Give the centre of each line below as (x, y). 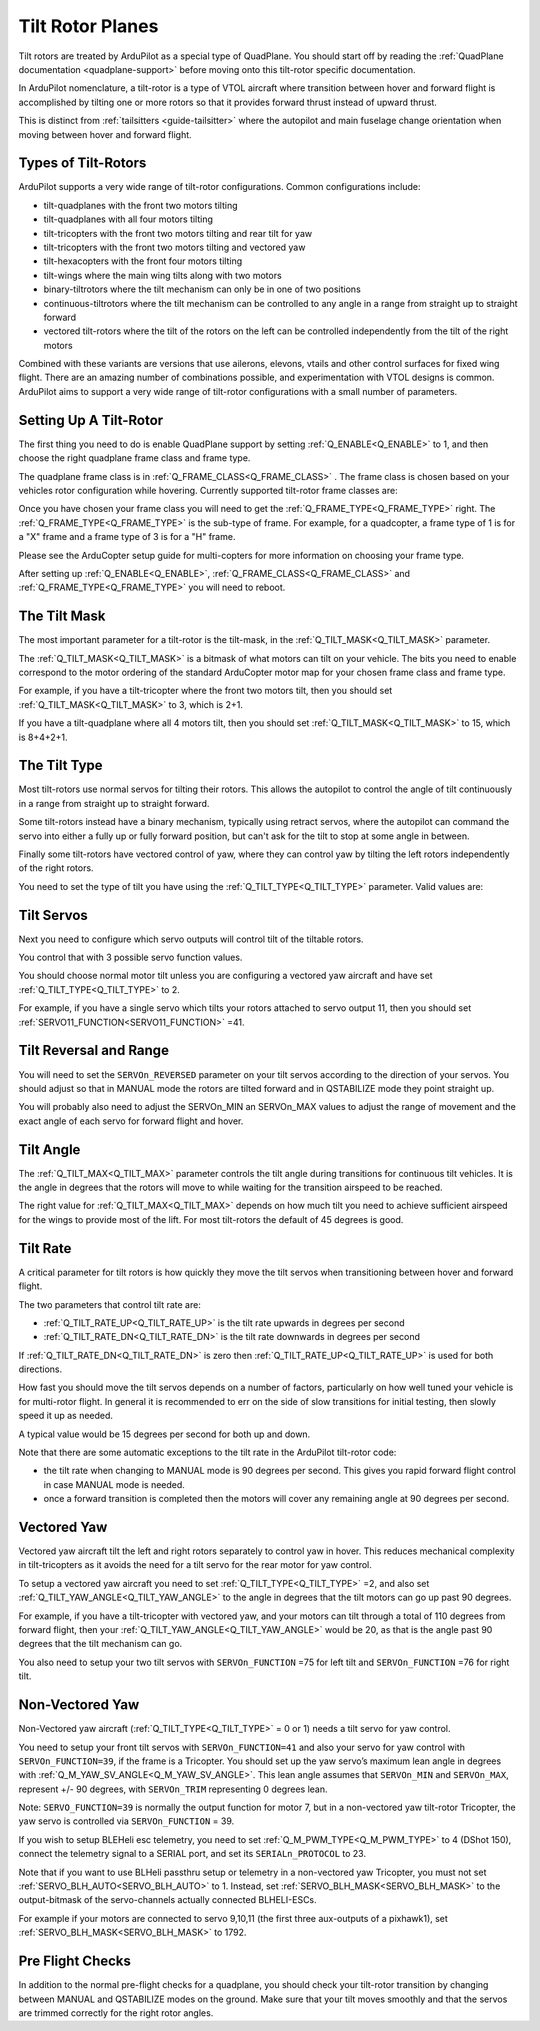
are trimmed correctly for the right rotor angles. (116, 2012)
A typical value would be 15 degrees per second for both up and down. (164, 1434)
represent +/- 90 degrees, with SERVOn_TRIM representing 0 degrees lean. (173, 1789)
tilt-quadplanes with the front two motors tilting (140, 205)
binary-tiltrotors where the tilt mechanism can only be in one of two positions (202, 289)
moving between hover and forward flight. (105, 134)
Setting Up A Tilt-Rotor (91, 420)
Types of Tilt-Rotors (82, 163)
